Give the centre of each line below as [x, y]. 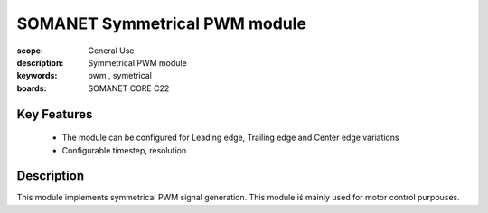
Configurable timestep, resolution [124, 150]
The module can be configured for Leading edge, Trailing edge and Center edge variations [230, 138]
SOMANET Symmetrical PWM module [162, 23]
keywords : [37, 76]
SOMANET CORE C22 [129, 88]
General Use [111, 51]
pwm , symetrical [120, 76]
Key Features [55, 114]
